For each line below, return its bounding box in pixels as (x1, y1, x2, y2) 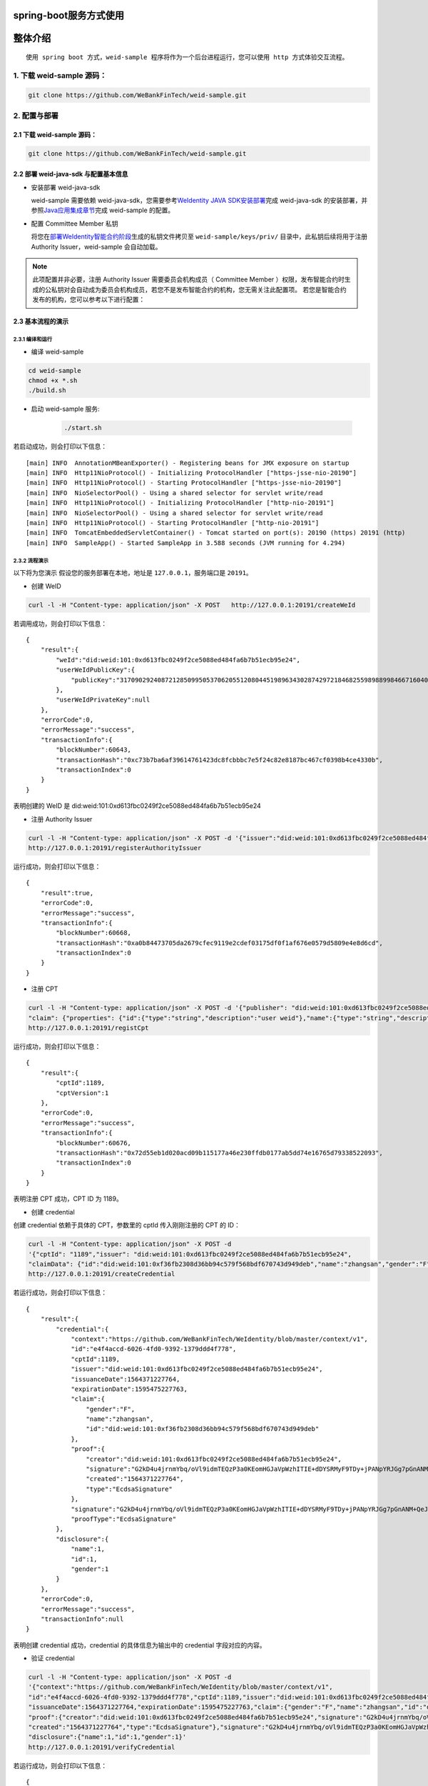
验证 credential (31, 1654, 75, 1662)
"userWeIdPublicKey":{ (56, 666, 136, 674)
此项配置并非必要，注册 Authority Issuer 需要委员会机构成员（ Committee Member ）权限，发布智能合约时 (32, 275, 345, 284)
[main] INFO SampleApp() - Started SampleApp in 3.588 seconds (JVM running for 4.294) (26, 539, 346, 547)
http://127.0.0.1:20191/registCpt (28, 1024, 149, 1032)
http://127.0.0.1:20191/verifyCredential (28, 1743, 175, 1751)
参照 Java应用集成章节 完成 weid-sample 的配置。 (31, 206, 175, 214)
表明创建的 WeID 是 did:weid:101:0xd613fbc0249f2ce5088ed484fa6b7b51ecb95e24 (13, 802, 262, 810)
